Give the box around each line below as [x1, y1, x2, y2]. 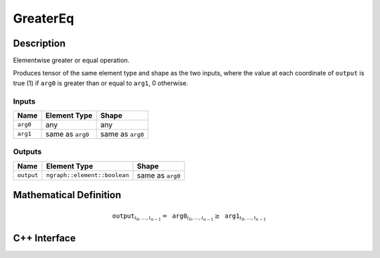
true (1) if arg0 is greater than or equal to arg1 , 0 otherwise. [13, 78, 189, 87]
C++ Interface [13, 233, 76, 245]
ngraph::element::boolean [46, 171, 129, 179]
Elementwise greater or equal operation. [13, 56, 130, 65]
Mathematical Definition [13, 189, 122, 201]
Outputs [13, 147, 42, 156]
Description [13, 37, 66, 49]
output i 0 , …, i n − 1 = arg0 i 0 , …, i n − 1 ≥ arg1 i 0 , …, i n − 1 [112, 211, 267, 222]
